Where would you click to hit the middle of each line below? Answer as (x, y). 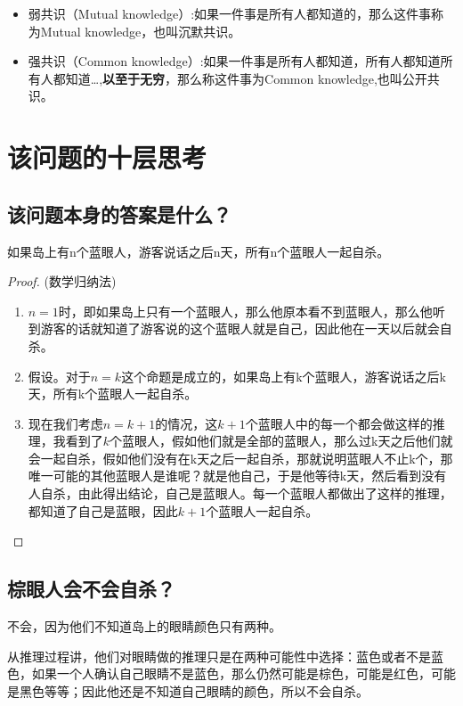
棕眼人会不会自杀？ (91, 589)
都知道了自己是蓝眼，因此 (103, 510)
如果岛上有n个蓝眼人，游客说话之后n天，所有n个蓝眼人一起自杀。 (199, 251)
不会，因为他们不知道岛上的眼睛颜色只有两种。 (144, 626)
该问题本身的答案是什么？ (119, 213)
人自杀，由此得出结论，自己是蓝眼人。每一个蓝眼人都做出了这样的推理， (240, 493)
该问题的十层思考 (107, 157)
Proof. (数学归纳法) (62, 281)
